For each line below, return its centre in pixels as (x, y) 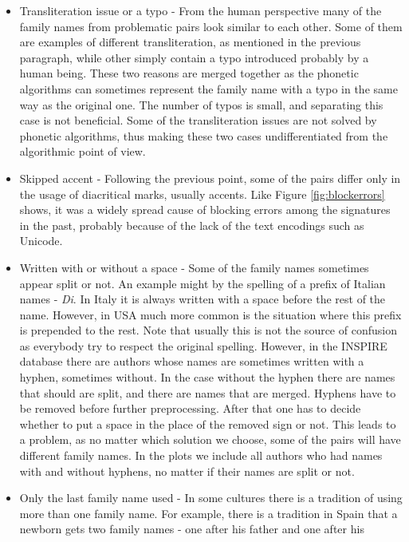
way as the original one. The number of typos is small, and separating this (201, 104)
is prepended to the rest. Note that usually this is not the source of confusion (208, 330)
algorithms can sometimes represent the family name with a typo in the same (208, 88)
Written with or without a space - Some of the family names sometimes (194, 267)
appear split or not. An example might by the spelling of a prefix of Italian (203, 283)
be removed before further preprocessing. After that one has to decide (190, 408)
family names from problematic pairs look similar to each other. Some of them (211, 26)
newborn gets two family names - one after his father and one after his (192, 529)
